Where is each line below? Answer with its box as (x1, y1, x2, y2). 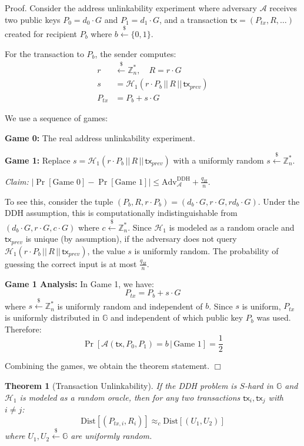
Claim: (5, 175, 29, 187)
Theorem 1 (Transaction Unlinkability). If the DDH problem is (5, 379, 237, 391)
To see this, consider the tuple (5, 195, 113, 207)
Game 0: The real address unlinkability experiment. (5, 131, 195, 144)
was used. (256, 311, 291, 324)
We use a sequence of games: (5, 111, 108, 124)
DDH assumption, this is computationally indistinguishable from (5, 207, 238, 219)
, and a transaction (159, 13, 228, 25)
